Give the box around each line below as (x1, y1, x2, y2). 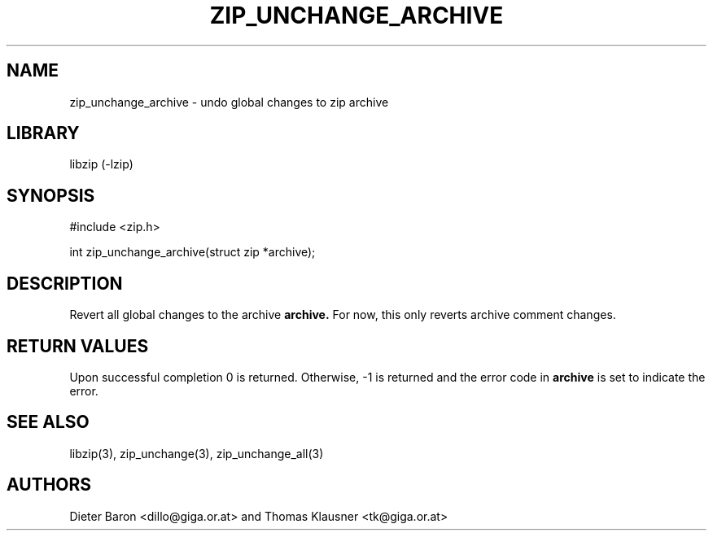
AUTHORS (7, 474, 92, 496)
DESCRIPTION (7, 273, 123, 294)
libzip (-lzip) (69, 157, 133, 172)
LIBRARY (7, 123, 80, 144)
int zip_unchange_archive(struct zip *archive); (69, 245, 316, 260)
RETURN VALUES (7, 335, 149, 356)
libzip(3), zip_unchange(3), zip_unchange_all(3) (69, 446, 324, 461)
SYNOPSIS (7, 185, 95, 206)
